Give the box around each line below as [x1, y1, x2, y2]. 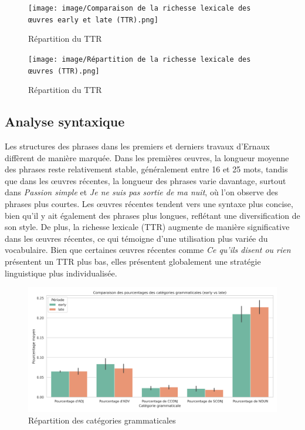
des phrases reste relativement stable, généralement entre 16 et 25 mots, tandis [5, 163, 288, 175]
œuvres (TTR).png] [28, 66, 100, 75]
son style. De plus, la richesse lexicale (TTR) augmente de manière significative [5, 221, 290, 233]
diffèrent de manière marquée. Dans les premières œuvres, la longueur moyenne [5, 151, 289, 164]
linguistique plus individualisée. [5, 266, 117, 279]
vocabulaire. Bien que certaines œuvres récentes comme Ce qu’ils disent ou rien [5, 244, 291, 256]
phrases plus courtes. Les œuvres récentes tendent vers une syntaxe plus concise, [5, 197, 293, 209]
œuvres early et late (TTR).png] [28, 15, 158, 24]
